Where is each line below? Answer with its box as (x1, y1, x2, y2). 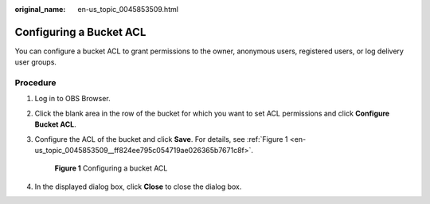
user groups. (14, 57, 57, 67)
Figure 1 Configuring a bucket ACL (54, 163, 168, 173)
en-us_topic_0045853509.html (77, 5, 179, 14)
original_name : (14, 5, 66, 14)
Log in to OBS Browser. (34, 94, 111, 104)
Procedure (14, 77, 57, 88)
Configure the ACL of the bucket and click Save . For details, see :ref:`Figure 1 (34, 134, 288, 143)
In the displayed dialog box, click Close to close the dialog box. (34, 182, 242, 191)
